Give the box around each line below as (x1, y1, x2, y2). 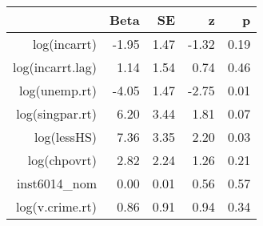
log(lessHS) (34, 127, 98, 146)
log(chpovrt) (27, 151, 98, 169)
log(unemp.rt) (19, 81, 98, 99)
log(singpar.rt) (16, 104, 98, 123)
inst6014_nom (16, 174, 98, 192)
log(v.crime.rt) (16, 197, 98, 216)
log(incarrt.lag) (13, 58, 98, 76)
